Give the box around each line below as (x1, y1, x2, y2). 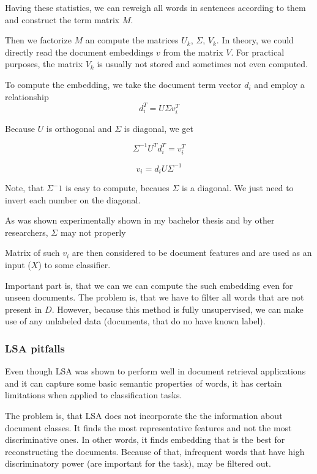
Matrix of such (5, 246, 60, 259)
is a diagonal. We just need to (182, 181, 294, 194)
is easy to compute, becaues (65, 181, 170, 194)
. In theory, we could (216, 34, 294, 46)
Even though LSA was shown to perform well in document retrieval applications (5, 365, 306, 377)
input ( (5, 258, 31, 271)
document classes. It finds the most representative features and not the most (5, 421, 292, 434)
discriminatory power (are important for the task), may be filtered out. (5, 457, 271, 470)
